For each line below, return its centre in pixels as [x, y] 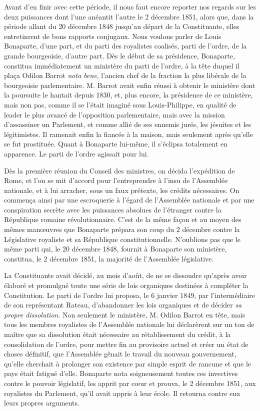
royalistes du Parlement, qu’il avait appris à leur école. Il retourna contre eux [122, 393]
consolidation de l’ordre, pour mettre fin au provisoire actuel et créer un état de [126, 344]
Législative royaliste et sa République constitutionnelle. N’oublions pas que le [122, 239]
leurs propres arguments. [42, 403]
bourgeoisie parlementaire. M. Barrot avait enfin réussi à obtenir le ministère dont [130, 85]
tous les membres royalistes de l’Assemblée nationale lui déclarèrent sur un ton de [129, 324]
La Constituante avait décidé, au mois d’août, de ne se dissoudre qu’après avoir [125, 275]
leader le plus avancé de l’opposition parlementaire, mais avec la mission [114, 114]
